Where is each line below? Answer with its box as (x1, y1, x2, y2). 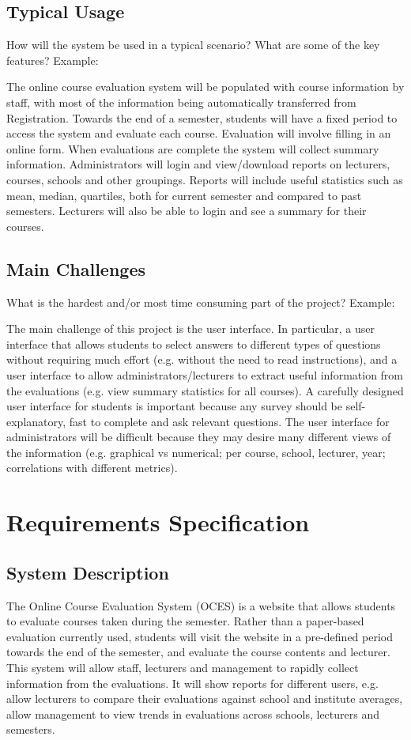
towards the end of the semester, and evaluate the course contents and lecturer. (6, 644, 390, 660)
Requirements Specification (6, 506, 310, 538)
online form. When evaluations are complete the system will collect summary (6, 140, 379, 157)
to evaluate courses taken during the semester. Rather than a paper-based (6, 613, 364, 629)
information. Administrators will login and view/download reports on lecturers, (6, 156, 390, 172)
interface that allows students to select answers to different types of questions (6, 335, 381, 352)
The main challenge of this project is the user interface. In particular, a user (6, 320, 375, 337)
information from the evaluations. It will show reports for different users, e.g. (6, 674, 379, 691)
